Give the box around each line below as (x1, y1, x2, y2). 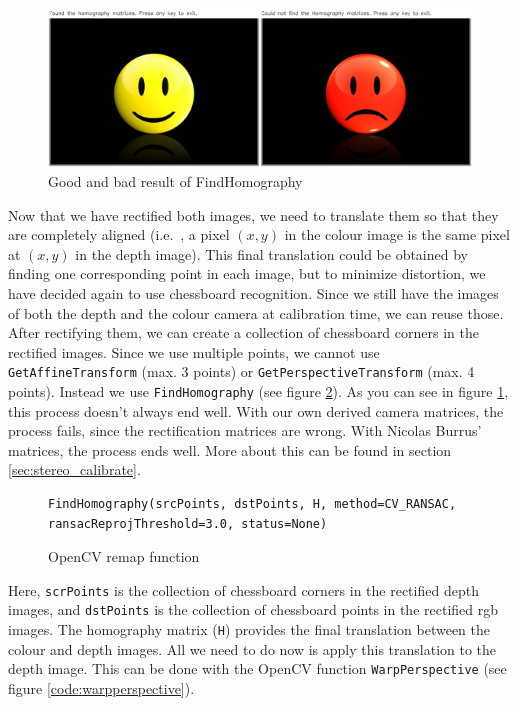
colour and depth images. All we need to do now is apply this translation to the (8, 638, 497, 659)
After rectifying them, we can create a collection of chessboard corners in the (8, 322, 479, 343)
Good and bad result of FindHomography (48, 170, 303, 191)
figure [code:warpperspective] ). (8, 678, 195, 698)
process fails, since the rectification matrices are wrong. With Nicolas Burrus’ (8, 420, 482, 441)
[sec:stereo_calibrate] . (8, 459, 141, 480)
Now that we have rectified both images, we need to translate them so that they (8, 204, 499, 225)
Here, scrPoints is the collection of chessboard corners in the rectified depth (8, 579, 479, 600)
